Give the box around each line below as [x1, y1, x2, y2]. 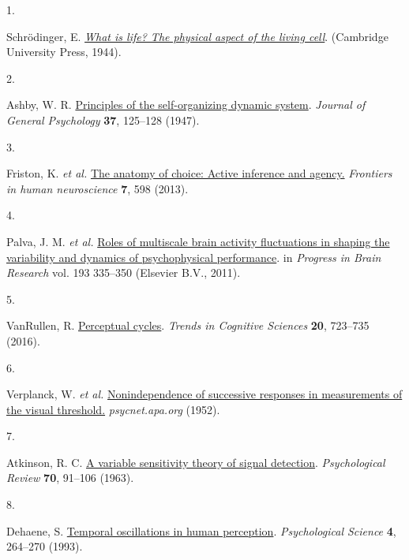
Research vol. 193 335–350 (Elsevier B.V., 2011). [6, 264, 241, 281]
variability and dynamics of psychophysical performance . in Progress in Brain [6, 248, 381, 265]
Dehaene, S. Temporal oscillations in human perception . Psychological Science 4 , [6, 522, 396, 539]
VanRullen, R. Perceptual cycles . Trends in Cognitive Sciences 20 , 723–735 [6, 317, 370, 334]
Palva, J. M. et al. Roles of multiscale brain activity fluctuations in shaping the [6, 233, 390, 249]
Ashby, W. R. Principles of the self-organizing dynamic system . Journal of [6, 96, 366, 113]
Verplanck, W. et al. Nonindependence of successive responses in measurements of [6, 386, 403, 402]
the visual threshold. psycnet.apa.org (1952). [6, 401, 220, 417]
